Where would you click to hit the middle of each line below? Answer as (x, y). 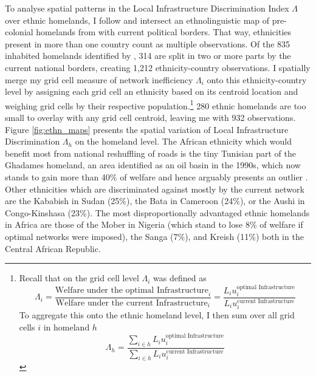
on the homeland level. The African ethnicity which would (183, 141)
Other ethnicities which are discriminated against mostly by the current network (155, 189)
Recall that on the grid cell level (79, 278)
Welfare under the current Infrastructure (132, 303)
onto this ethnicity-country (257, 79)
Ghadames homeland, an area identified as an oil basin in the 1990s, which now (153, 165)
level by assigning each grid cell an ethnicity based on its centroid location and (152, 91)
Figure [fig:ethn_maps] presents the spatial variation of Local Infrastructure (147, 129)
